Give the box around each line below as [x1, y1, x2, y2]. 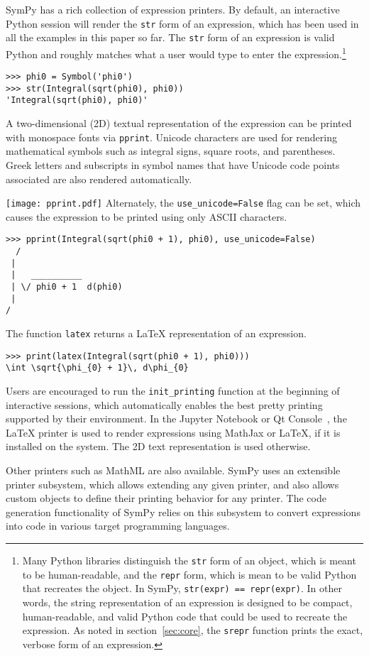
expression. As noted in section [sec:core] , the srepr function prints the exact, [22, 623, 363, 638]
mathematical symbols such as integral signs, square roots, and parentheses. [6, 143, 336, 158]
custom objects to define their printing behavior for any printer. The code [6, 491, 326, 505]
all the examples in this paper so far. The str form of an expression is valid [6, 30, 335, 45]
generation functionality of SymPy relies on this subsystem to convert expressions [6, 504, 360, 519]
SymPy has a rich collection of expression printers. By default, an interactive [6, 2, 340, 16]
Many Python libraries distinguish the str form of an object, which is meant [22, 552, 356, 567]
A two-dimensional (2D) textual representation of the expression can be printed [6, 116, 352, 131]
